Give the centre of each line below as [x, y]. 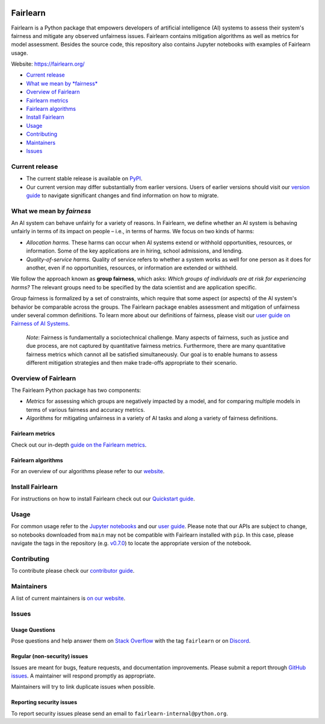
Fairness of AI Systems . [41, 324]
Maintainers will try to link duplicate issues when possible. [83, 687]
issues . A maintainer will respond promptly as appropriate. [83, 676]
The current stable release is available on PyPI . [84, 178]
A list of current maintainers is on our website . [68, 598]
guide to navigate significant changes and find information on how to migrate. [122, 195]
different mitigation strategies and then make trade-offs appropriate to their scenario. [132, 362]
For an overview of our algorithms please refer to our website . [88, 471]
